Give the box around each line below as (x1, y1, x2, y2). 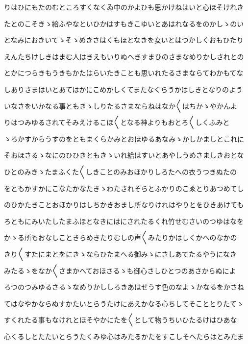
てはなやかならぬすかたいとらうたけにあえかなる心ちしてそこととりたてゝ (4, 298, 244, 308)
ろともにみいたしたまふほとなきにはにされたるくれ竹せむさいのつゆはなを (4, 216, 244, 226)
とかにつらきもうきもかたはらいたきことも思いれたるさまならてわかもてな (4, 68, 244, 78)
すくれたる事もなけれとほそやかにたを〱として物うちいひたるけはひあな (4, 315, 237, 325)
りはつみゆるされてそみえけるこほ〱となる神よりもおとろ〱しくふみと (4, 117, 230, 127)
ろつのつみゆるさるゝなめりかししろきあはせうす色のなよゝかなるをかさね (4, 282, 244, 292)
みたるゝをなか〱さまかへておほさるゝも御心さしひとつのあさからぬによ (4, 265, 236, 275)
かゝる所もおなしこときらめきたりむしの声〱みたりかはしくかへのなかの (4, 232, 237, 243)
